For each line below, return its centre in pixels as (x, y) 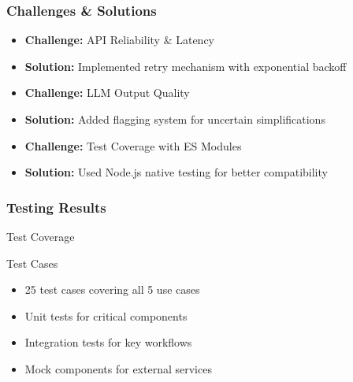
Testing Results (56, 207)
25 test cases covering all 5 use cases (112, 289)
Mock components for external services (118, 368)
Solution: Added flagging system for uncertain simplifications (175, 119)
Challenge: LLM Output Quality (107, 93)
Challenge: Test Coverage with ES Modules (133, 145)
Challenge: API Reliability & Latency (120, 40)
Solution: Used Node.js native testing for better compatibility (176, 172)
